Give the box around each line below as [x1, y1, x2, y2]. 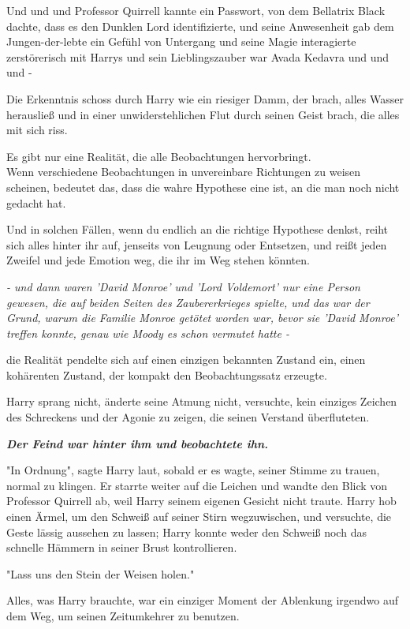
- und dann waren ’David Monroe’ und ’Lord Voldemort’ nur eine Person [6, 278, 360, 294]
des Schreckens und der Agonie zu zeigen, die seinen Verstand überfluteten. [6, 409, 370, 425]
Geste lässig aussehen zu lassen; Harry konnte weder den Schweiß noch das [6, 523, 367, 540]
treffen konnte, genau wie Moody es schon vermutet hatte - [6, 324, 289, 341]
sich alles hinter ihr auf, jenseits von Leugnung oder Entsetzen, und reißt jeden [6, 236, 387, 253]
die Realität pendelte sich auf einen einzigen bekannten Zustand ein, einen [6, 351, 366, 368]
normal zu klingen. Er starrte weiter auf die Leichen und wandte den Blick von [6, 477, 388, 493]
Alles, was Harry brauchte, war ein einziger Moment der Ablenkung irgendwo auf [6, 592, 399, 608]
